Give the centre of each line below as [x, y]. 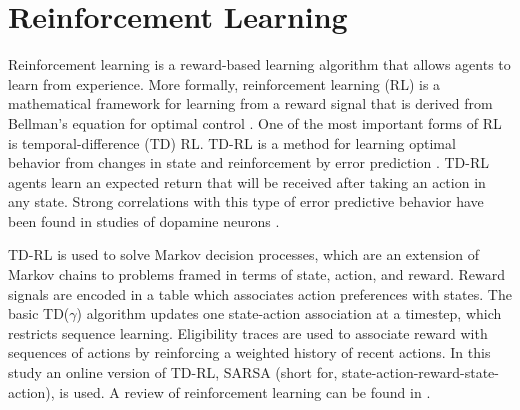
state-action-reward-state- [420, 372]
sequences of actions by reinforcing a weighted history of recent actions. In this [249, 352]
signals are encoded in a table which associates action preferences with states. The [260, 293]
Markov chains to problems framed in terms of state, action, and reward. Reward [256, 274]
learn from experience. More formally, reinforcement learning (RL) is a [224, 83]
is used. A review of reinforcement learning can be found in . [245, 391]
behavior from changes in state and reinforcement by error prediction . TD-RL [248, 162]
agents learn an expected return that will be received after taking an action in [247, 181]
